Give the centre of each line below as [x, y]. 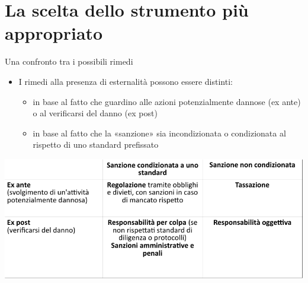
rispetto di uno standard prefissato [96, 144]
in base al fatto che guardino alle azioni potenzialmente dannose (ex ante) [167, 101]
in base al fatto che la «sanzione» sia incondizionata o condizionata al [159, 133]
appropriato [54, 33]
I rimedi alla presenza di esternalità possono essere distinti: [126, 81]
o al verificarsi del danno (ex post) [95, 113]
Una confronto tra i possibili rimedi [69, 61]
